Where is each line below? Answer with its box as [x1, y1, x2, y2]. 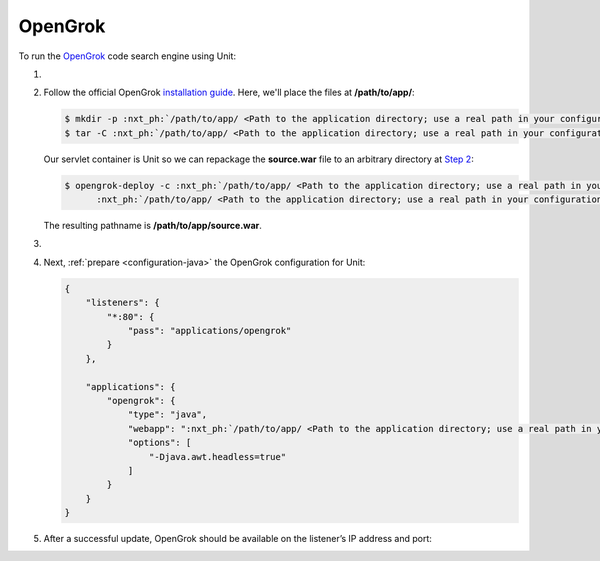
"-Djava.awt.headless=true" [148, 451, 287, 462]
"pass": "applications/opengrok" [127, 325, 292, 336]
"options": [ [127, 437, 192, 449]
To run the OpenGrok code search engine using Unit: [18, 50, 237, 62]
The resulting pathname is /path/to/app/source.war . [43, 220, 262, 232]
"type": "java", [127, 409, 208, 420]
